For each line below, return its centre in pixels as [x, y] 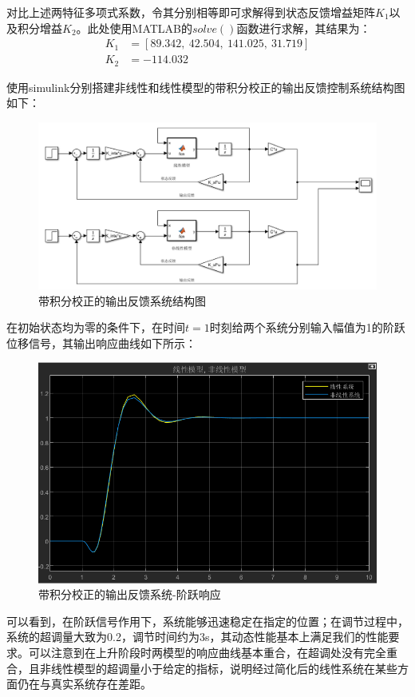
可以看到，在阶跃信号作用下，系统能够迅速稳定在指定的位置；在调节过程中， [207, 621]
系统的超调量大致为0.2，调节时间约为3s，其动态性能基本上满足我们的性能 [198, 637]
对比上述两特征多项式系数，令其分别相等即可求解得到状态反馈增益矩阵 [191, 12]
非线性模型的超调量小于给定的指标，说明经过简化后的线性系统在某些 [218, 668]
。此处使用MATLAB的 [134, 28]
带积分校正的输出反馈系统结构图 [122, 300]
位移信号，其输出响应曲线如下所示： [101, 343]
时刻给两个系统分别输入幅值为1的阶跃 [307, 327]
